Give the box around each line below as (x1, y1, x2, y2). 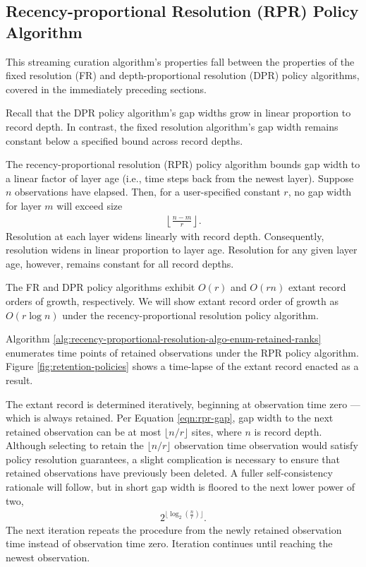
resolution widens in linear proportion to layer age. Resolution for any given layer (6, 242, 358, 257)
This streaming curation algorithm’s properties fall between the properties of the (6, 54, 355, 68)
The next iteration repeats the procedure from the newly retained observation (6, 522, 342, 537)
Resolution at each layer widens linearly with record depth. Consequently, (6, 228, 324, 243)
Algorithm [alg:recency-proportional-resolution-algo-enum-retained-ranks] (6, 331, 322, 346)
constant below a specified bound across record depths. (6, 133, 243, 148)
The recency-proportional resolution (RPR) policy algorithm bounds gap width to (6, 157, 360, 172)
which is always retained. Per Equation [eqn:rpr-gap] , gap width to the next (6, 410, 334, 425)
